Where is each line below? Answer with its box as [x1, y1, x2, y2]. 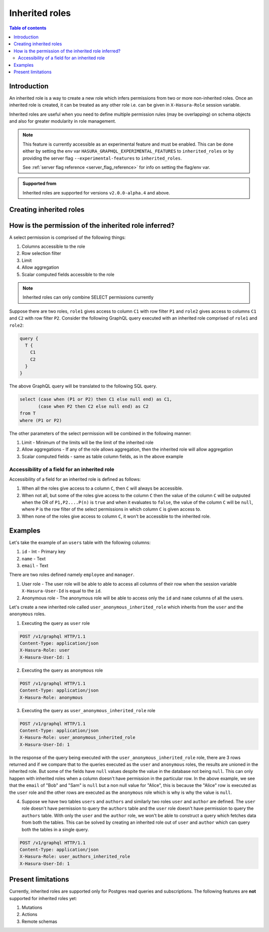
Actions [21, 912, 37, 918]
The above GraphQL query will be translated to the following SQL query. [9, 383, 157, 389]
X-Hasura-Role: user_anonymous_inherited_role [19, 735, 135, 741]
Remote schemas [21, 918, 57, 925]
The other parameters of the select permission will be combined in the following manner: [9, 430, 192, 436]
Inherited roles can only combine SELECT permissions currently [22, 294, 154, 300]
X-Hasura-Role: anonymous [19, 695, 83, 700]
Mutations [21, 905, 42, 911]
